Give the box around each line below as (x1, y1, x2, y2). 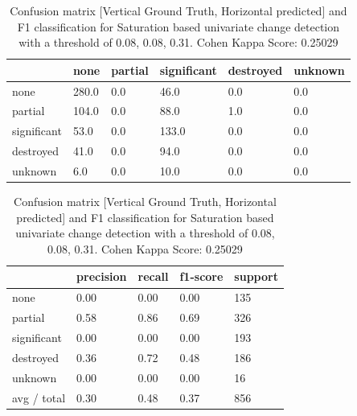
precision (76, 268, 127, 285)
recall (137, 268, 169, 285)
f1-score (179, 268, 224, 285)
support (234, 268, 278, 285)
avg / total (12, 389, 66, 406)
